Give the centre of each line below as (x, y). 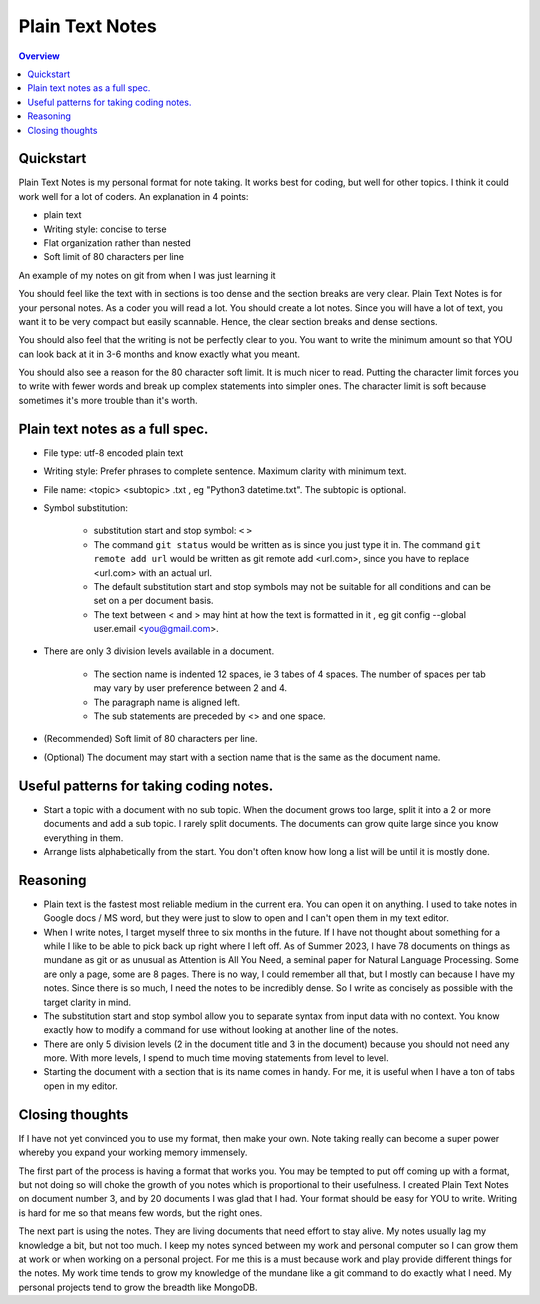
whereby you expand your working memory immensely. (133, 1152)
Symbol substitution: (86, 507)
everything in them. (83, 837)
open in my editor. (81, 1086)
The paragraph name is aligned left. (166, 702)
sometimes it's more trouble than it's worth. (108, 400)
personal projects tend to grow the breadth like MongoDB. (138, 1287)
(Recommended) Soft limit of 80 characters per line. (150, 739)
